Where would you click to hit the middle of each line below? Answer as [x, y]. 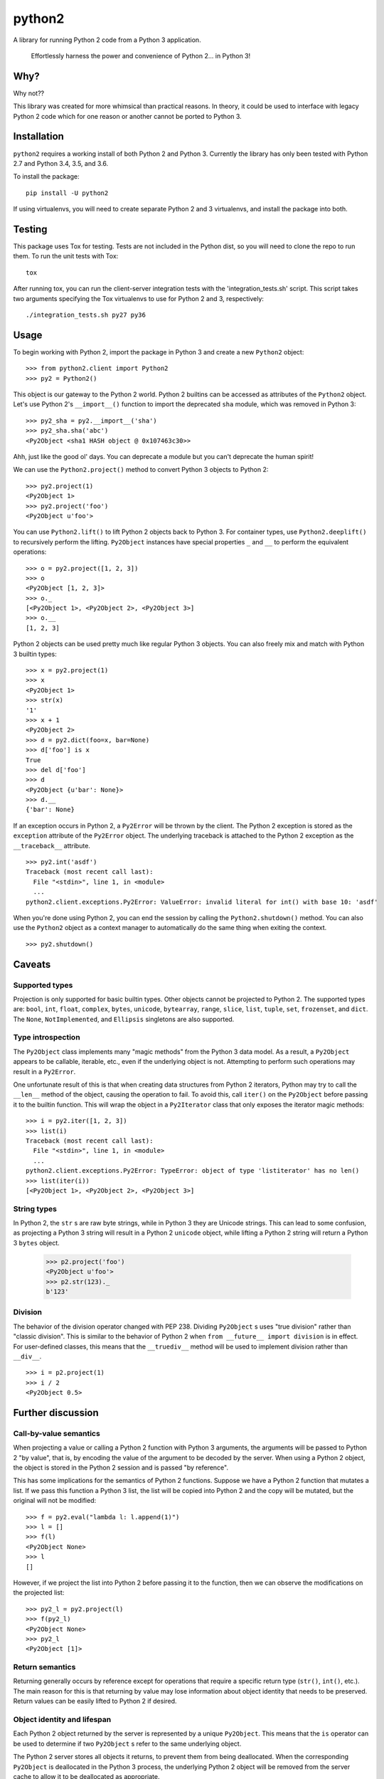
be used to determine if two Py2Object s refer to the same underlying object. [127, 1743]
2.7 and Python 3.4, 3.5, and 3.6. [61, 163]
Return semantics [44, 1667]
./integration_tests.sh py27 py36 [86, 315]
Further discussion [56, 1413]
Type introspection [47, 1038]
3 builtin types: [35, 654]
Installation [38, 136]
